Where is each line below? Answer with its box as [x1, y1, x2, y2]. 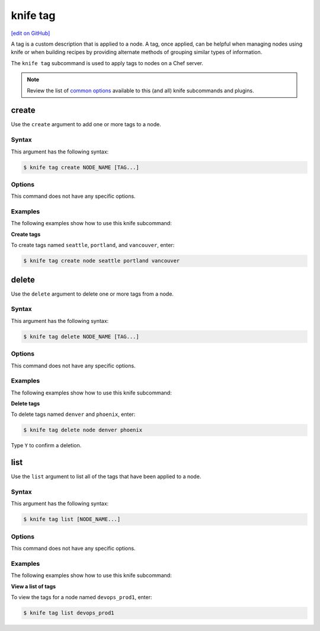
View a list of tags [11, 582, 56, 590]
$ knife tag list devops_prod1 [23, 610, 115, 616]
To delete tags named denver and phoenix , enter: [11, 411, 136, 418]
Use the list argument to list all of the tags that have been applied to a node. [11, 473, 201, 480]
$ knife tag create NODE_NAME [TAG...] [23, 164, 139, 171]
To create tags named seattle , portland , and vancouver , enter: [11, 242, 175, 249]
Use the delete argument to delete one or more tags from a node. [11, 290, 174, 297]
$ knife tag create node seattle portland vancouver [23, 258, 180, 264]
